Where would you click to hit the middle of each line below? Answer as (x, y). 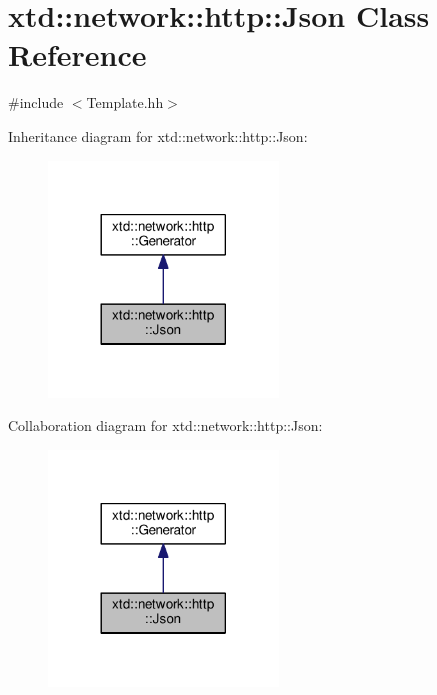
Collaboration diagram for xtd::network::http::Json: (165, 425)
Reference (77, 54)
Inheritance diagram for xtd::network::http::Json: (158, 135)
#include (36, 102)
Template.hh (125, 102)
